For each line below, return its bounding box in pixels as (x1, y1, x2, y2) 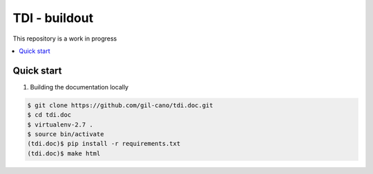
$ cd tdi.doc (27, 111, 72, 119)
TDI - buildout (12, 10, 93, 25)
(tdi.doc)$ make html (27, 149, 101, 157)
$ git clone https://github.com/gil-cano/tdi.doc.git (27, 101, 213, 109)
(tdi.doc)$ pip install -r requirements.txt (27, 140, 181, 148)
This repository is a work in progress (12, 34, 117, 43)
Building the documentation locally (30, 83, 129, 91)
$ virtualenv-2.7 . (27, 120, 93, 129)
